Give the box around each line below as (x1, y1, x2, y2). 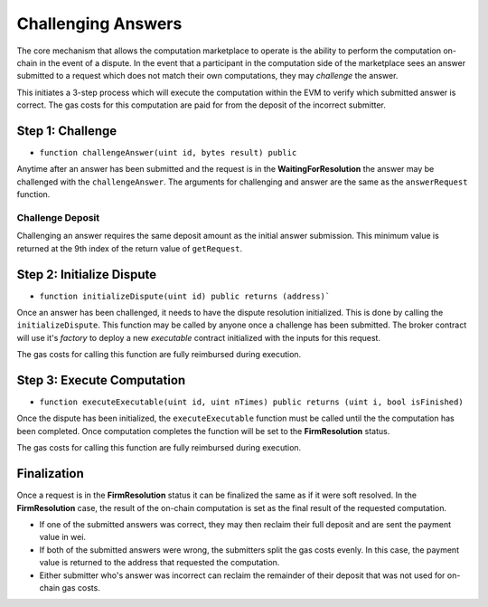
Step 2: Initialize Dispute (16, 267, 157, 282)
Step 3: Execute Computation (16, 373, 186, 388)
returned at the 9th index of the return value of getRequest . (16, 242, 243, 253)
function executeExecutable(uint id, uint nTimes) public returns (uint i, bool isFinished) (39, 397, 465, 407)
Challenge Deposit (16, 211, 100, 223)
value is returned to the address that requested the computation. (39, 557, 280, 568)
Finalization (16, 466, 85, 481)
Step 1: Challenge (16, 123, 117, 138)
